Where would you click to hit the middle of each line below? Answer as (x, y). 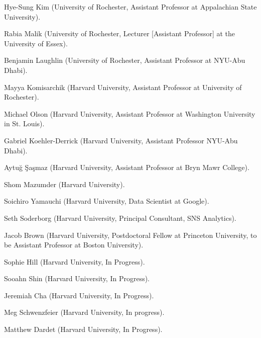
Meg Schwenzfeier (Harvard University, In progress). (84, 312)
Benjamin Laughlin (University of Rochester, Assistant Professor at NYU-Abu (125, 60)
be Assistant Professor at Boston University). (74, 245)
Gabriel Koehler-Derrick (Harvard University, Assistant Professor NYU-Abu (121, 140)
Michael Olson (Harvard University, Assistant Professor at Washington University (130, 113)
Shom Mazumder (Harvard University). (64, 184)
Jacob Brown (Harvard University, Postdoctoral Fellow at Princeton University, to (130, 235)
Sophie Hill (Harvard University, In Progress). (75, 261)
